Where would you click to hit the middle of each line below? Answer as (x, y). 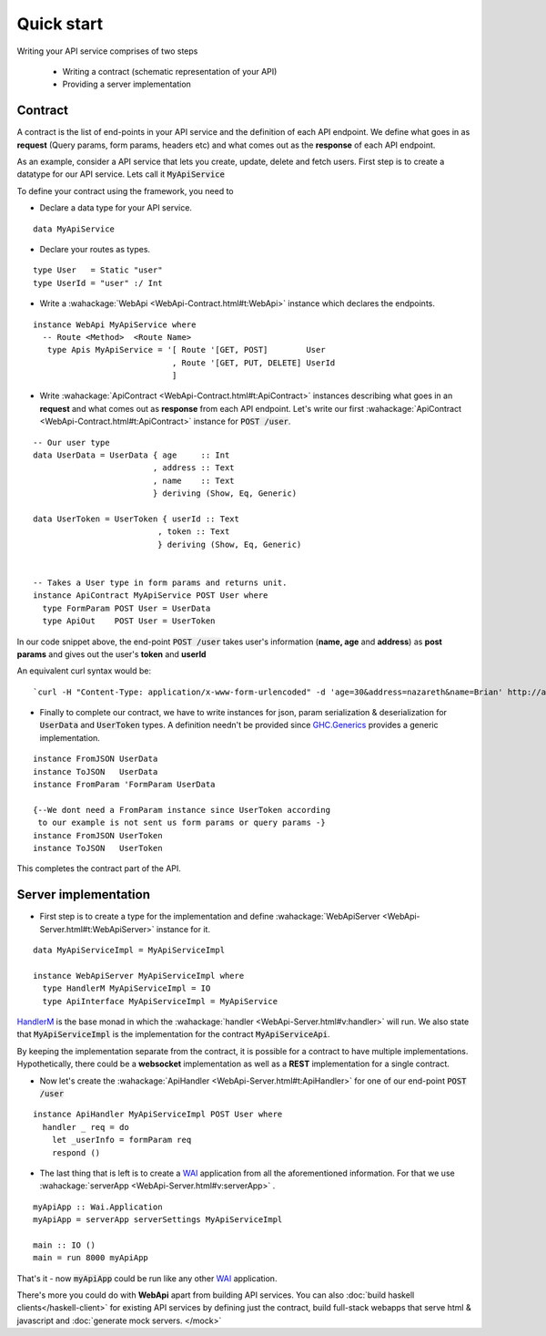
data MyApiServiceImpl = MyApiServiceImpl (129, 951)
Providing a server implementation (126, 84)
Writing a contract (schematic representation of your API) (170, 71)
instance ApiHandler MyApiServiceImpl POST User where (158, 1115)
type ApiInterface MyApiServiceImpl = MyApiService (160, 1001)
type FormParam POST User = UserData (126, 608)
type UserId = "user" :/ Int (98, 283)
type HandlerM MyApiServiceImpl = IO (126, 988)
